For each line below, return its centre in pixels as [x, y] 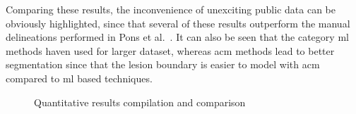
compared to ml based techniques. [79, 78]
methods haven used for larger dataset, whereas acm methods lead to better [170, 50]
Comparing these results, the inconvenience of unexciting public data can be [171, 9]
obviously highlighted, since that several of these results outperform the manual [178, 23]
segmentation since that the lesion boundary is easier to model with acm [163, 64]
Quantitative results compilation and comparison [140, 102]
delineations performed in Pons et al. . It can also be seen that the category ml [177, 37]
